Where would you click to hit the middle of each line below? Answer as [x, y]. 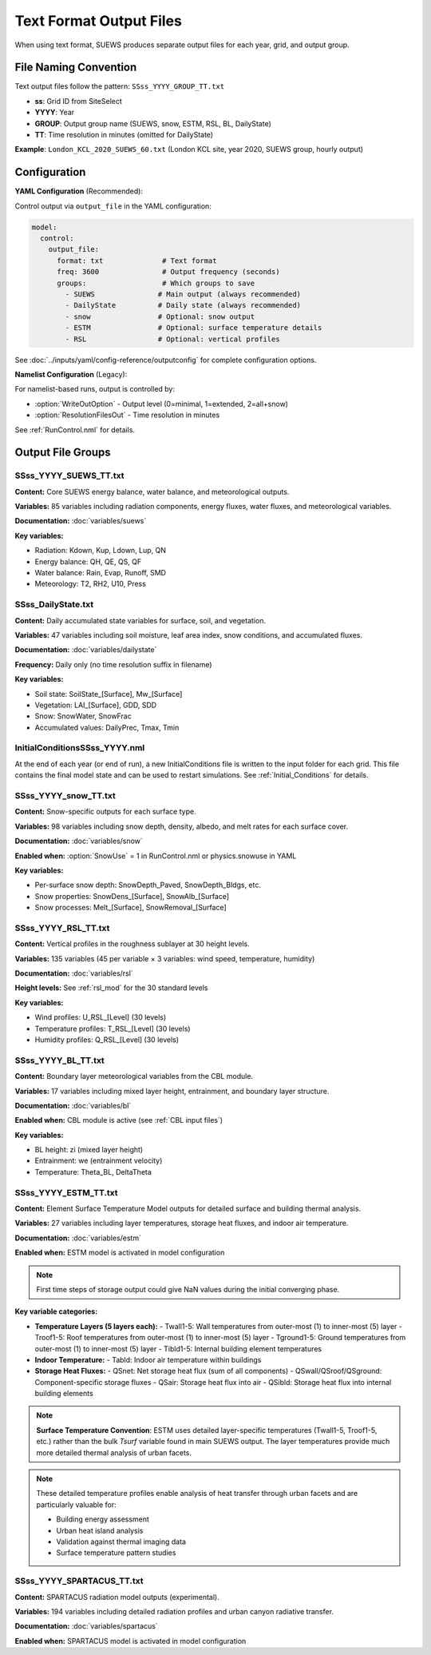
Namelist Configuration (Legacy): [71, 374]
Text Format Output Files [99, 21]
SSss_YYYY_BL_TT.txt [60, 1060]
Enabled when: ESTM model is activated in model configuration [120, 1253]
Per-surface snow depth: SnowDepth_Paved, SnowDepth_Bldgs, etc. [148, 885]
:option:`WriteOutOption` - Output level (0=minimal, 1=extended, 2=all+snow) [162, 404]
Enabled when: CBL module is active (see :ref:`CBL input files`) [119, 1120]
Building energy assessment [103, 1519]
